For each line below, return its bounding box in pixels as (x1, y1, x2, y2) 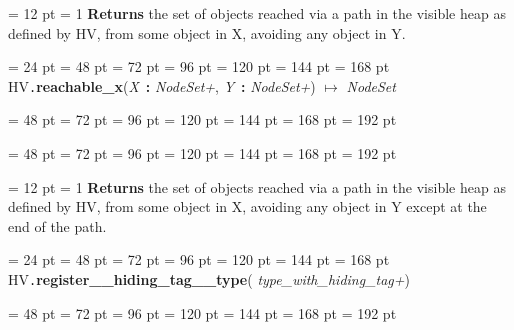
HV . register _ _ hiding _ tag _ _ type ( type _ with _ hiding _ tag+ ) (8, 269, 410, 289)
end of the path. (8, 215, 107, 236)
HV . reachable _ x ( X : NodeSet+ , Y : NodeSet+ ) (8, 75, 316, 96)
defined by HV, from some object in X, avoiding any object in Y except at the (8, 196, 487, 217)
